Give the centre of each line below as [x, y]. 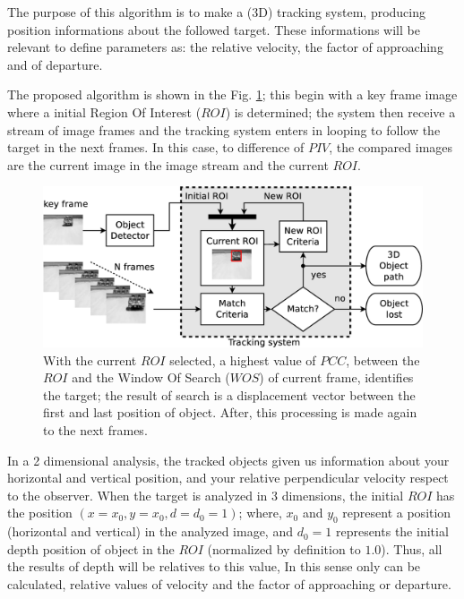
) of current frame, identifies [336, 377]
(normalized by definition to [284, 548]
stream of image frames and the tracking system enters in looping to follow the [224, 129]
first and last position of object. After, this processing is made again [230, 412]
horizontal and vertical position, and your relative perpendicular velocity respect [228, 478]
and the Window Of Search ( [151, 377]
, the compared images [391, 147]
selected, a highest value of [243, 359]
